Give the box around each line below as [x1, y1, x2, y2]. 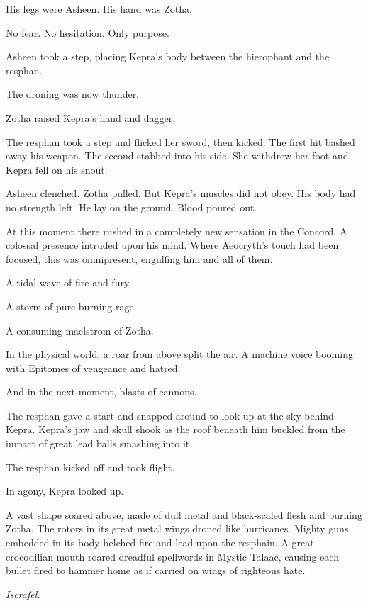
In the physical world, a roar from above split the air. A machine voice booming [6, 347, 353, 361]
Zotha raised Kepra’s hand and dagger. [6, 110, 176, 125]
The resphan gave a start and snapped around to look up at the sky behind [6, 408, 334, 422]
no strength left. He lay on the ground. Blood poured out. [6, 199, 257, 214]
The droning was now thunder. [6, 86, 140, 101]
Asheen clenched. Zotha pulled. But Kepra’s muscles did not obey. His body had [6, 186, 356, 201]
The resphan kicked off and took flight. [6, 459, 175, 474]
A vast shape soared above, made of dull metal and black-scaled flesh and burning [6, 507, 362, 522]
